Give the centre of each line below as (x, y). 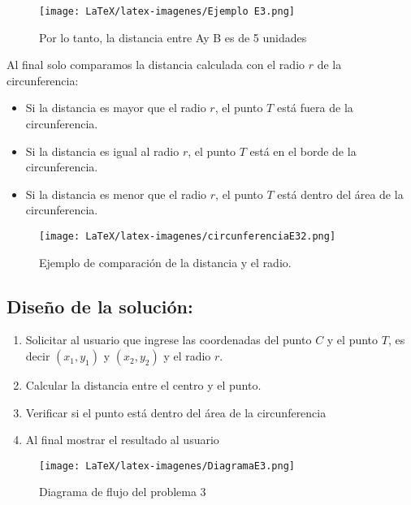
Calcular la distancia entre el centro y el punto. (143, 385)
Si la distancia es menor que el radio (116, 194)
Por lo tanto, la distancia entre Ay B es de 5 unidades (173, 37)
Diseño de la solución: (100, 306)
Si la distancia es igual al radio (102, 151)
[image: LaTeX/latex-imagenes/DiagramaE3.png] (167, 466)
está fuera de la (315, 108)
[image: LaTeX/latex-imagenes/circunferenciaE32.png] (188, 236)
